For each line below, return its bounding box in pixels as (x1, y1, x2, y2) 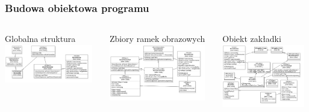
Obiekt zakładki (222, 32, 281, 45)
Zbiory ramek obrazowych (109, 32, 205, 45)
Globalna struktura (5, 32, 76, 45)
